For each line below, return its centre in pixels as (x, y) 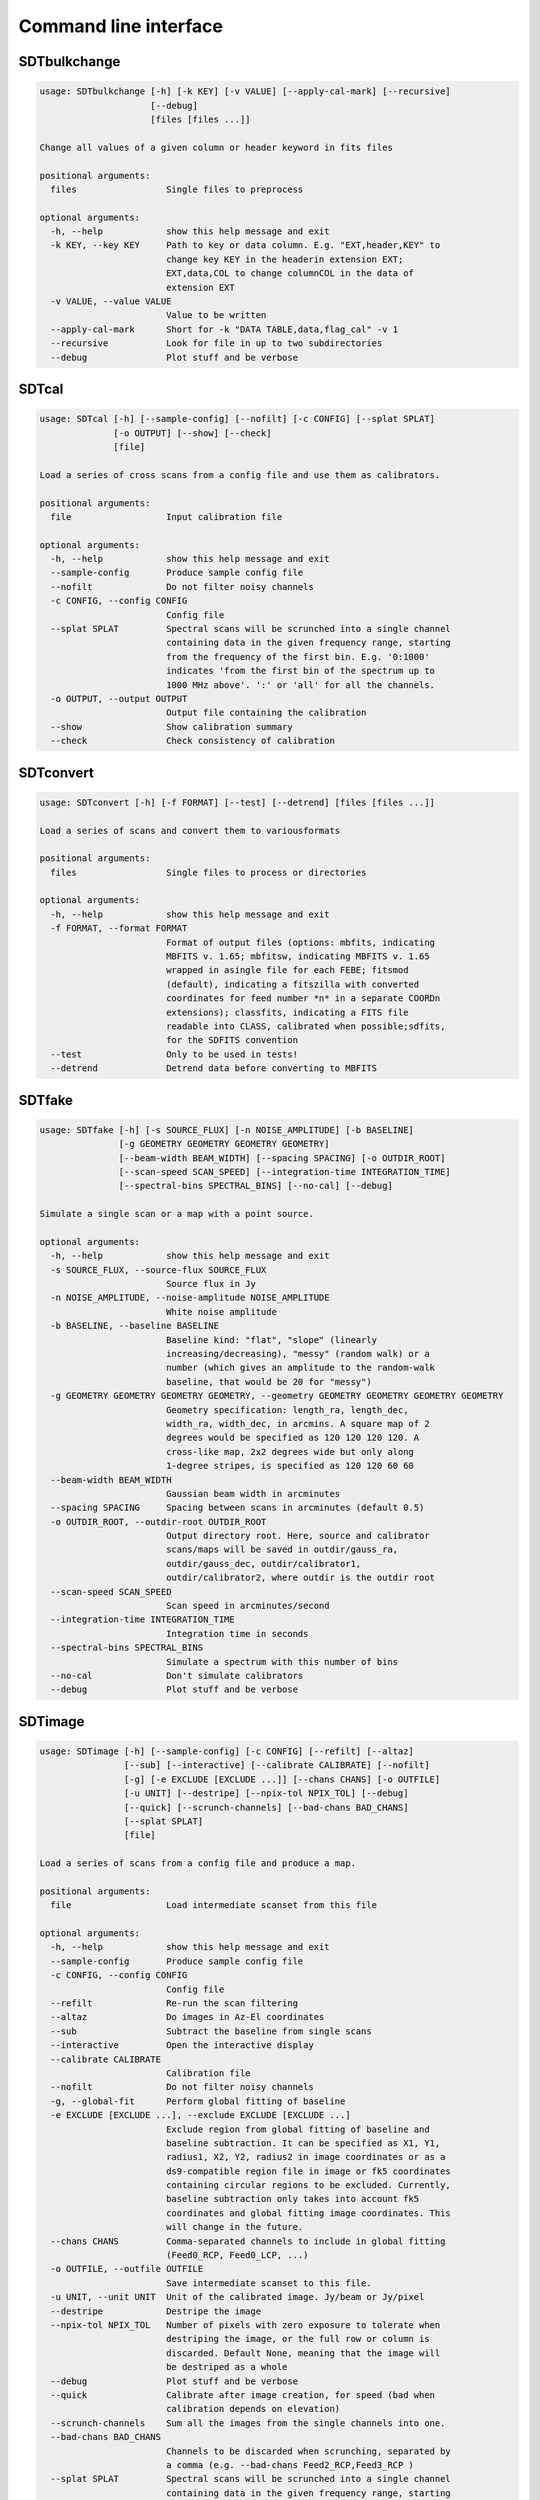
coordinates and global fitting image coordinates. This (308, 2213)
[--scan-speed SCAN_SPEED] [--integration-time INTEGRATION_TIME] (285, 1171)
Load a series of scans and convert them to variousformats (190, 830)
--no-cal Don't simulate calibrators (177, 1675)
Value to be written (216, 315)
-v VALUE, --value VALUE (111, 301)
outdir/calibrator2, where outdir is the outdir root (300, 1578)
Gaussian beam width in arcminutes (253, 1493)
